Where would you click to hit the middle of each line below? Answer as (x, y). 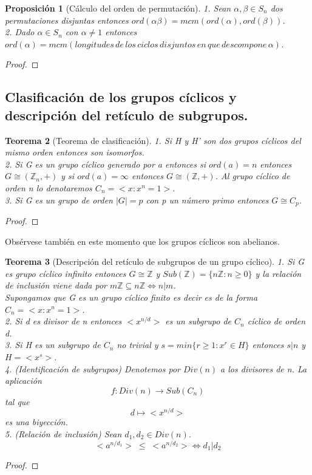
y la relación (278, 273)
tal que (17, 401)
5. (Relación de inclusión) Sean (63, 433)
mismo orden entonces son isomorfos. (75, 152)
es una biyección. (36, 422)
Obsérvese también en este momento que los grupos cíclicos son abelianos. (142, 241)
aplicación (23, 381)
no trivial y (137, 345)
